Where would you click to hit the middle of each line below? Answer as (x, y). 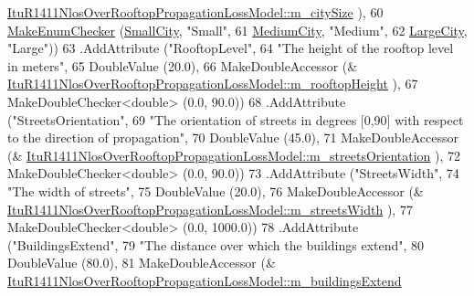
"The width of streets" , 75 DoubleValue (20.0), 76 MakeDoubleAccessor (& (216, 190)
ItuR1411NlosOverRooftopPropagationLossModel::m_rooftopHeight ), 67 (213, 84)
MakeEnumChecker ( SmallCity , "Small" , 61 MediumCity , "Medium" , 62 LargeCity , (237, 30)
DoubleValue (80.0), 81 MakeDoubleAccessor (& (142, 263)
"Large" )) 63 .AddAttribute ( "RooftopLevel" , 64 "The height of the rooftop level (231, 48)
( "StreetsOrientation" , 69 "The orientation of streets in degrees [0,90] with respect (236, 119)
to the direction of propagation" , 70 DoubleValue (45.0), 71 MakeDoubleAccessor (233, 137)
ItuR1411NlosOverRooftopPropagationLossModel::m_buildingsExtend (205, 280)
